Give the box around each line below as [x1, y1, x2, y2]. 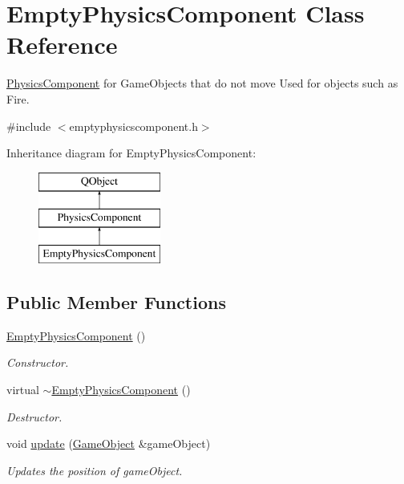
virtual [6, 381, 39, 398]
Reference [6, 28, 118, 61]
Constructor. [6, 354, 69, 371]
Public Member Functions [6, 290, 226, 315]
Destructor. [6, 408, 63, 425]
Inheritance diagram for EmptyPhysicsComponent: [6, 144, 257, 161]
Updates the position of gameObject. [6, 462, 183, 478]
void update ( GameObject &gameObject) [6, 435, 211, 452]
